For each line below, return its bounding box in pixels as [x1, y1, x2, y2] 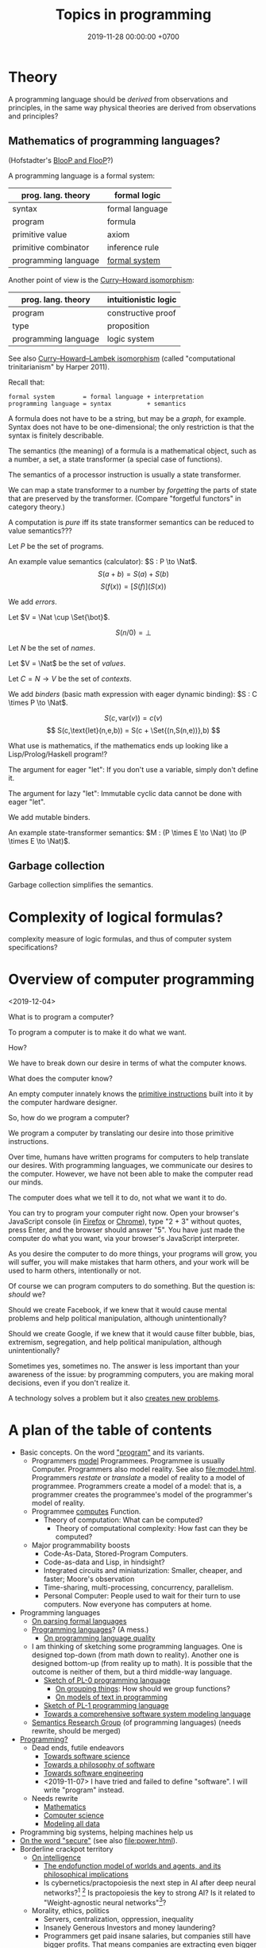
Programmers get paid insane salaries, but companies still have [43, 1931, 252, 1941]
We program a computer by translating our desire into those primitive [8, 1128, 234, 1138]
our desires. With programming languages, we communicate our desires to [8, 1161, 253, 1170]
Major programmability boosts [31, 1540, 131, 1550]
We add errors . [8, 597, 57, 606]
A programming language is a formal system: [8, 171, 156, 180]
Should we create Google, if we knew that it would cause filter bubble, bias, [8, 1329, 256, 1339]
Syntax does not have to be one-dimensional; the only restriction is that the [8, 422, 255, 431]
